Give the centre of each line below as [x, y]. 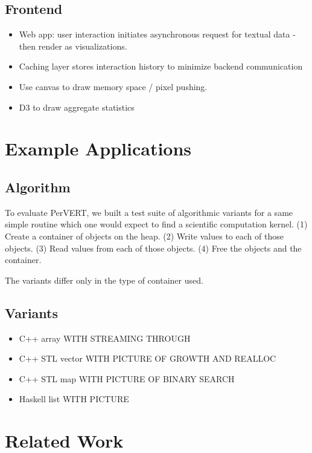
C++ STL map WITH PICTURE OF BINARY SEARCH [127, 378]
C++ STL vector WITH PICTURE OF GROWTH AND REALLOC [148, 358]
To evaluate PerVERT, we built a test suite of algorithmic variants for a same [149, 212]
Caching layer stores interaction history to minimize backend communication [161, 66]
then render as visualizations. [73, 46]
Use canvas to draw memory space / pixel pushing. [113, 86]
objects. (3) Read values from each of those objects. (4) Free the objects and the [153, 248]
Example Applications [98, 148]
